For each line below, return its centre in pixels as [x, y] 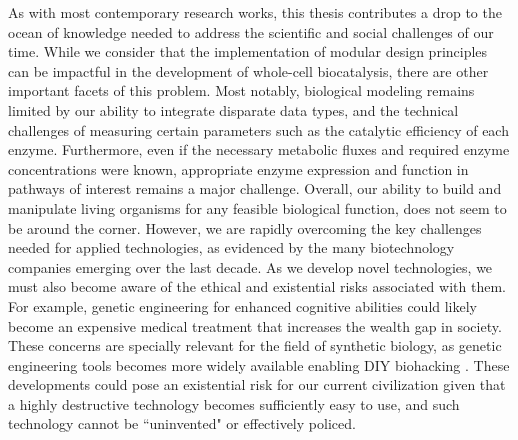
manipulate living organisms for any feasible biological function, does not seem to [257, 207]
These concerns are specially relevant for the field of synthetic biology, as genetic [255, 345]
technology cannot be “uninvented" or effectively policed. [182, 423]
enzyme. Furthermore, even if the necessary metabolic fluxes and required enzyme [259, 149]
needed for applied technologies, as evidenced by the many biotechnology [231, 247]
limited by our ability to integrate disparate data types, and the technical [233, 109]
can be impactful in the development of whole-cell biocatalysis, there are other [248, 70]
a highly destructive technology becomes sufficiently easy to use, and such [234, 403]
